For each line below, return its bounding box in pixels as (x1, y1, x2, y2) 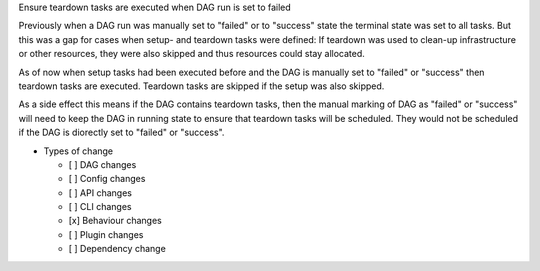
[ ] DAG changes (68, 158, 137, 170)
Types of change (43, 145, 114, 157)
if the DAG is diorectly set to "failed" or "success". (18, 126, 225, 139)
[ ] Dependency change (68, 243, 167, 255)
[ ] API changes (68, 186, 132, 199)
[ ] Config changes (68, 173, 146, 185)
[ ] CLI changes (68, 201, 132, 213)
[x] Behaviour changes (68, 215, 162, 227)
